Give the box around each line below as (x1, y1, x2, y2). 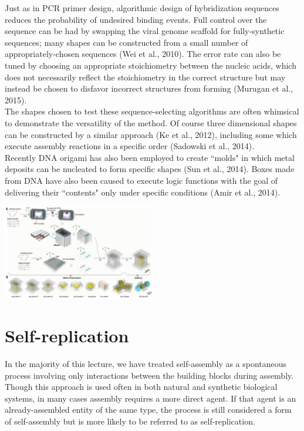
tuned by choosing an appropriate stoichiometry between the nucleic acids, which (5, 59, 296, 71)
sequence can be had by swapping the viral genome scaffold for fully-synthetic (5, 25, 285, 37)
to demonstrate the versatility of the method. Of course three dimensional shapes (5, 116, 297, 129)
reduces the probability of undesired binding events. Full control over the (5, 13, 267, 25)
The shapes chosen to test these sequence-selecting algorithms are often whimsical (5, 105, 299, 117)
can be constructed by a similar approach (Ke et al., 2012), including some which (5, 128, 297, 140)
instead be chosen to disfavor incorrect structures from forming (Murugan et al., (5, 82, 293, 95)
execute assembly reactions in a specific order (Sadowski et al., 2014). (5, 140, 255, 152)
